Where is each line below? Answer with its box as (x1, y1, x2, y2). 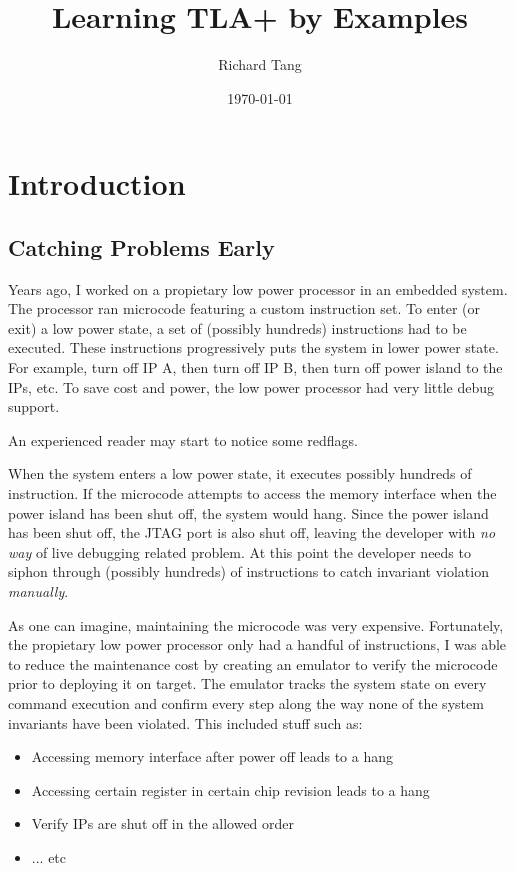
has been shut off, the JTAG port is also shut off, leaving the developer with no (8, 522, 496, 543)
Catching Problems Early (8, 231, 275, 262)
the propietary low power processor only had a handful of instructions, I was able (8, 634, 507, 655)
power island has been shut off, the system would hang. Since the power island (8, 502, 489, 523)
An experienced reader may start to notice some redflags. (8, 429, 358, 450)
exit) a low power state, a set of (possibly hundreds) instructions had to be (8, 317, 467, 338)
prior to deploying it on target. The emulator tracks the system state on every (8, 673, 487, 694)
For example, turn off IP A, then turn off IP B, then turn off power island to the (8, 357, 503, 378)
